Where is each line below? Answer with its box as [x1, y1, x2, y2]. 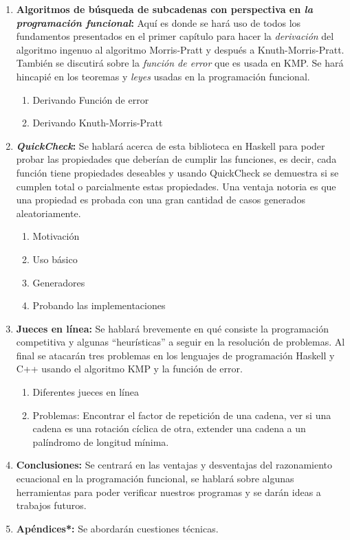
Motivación [32, 229, 80, 243]
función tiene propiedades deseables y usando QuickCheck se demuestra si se [16, 165, 339, 179]
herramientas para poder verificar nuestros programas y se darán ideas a [16, 484, 321, 499]
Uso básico [32, 251, 78, 266]
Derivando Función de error [32, 92, 149, 106]
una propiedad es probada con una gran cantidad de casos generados [16, 192, 305, 207]
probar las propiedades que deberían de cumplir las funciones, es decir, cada [16, 152, 337, 166]
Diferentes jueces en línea [32, 385, 139, 399]
